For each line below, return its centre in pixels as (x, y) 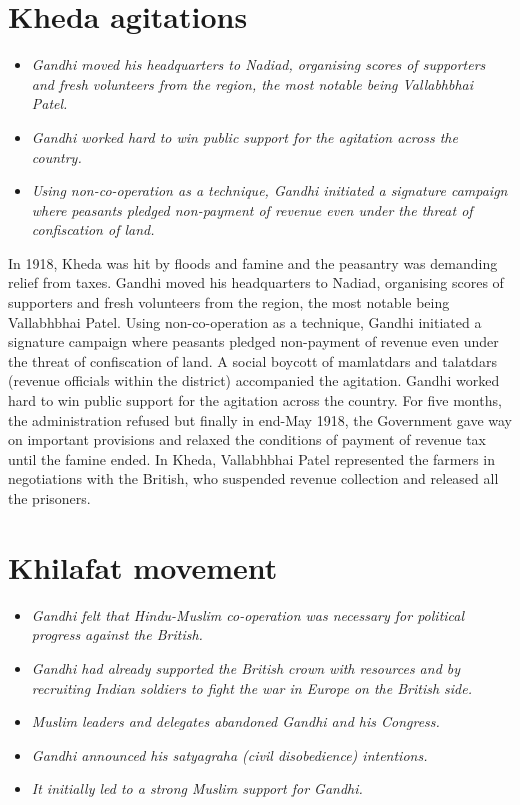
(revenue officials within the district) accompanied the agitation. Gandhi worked (254, 380)
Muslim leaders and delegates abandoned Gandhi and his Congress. (235, 721)
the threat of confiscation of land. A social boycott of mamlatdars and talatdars (252, 360)
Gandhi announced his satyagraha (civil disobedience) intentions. (229, 754)
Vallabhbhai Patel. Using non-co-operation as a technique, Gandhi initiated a (245, 321)
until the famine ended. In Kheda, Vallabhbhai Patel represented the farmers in (252, 458)
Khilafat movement (143, 566)
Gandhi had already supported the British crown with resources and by (246, 667)
